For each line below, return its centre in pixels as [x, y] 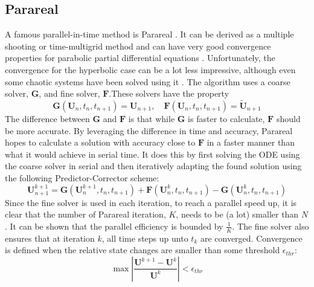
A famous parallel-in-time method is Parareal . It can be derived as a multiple [149, 34]
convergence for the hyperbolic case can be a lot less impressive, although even [150, 69]
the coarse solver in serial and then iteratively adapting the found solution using [153, 166]
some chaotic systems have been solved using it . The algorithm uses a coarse [148, 81]
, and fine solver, [69, 93]
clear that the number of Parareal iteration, [85, 214]
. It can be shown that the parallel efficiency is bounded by [114, 226]
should [288, 118]
